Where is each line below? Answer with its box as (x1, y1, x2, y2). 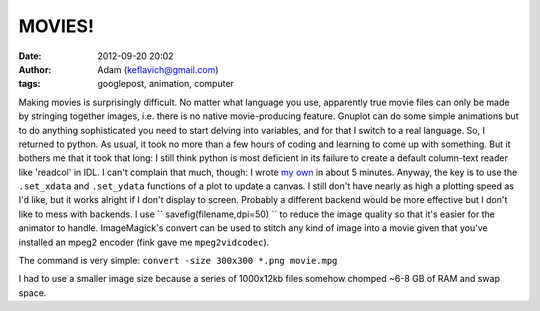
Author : (18, 63, 52, 75)
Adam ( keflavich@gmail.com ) (97, 63, 219, 75)
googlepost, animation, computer (97, 78, 235, 90)
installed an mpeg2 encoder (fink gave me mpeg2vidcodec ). (18, 236, 270, 248)
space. (18, 286, 47, 299)
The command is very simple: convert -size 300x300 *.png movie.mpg (18, 255, 338, 267)
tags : (18, 78, 41, 90)
